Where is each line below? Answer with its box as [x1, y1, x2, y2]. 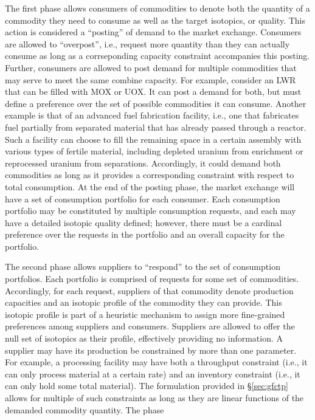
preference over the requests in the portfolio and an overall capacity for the [5, 228, 285, 241]
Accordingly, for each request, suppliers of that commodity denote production [5, 284, 294, 297]
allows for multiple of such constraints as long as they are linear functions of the [5, 391, 304, 404]
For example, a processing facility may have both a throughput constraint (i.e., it [5, 356, 308, 368]
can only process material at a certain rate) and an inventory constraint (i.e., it [5, 367, 300, 380]
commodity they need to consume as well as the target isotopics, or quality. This [5, 13, 305, 26]
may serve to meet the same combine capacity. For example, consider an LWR [5, 73, 296, 86]
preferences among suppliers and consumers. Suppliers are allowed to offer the [5, 320, 295, 332]
